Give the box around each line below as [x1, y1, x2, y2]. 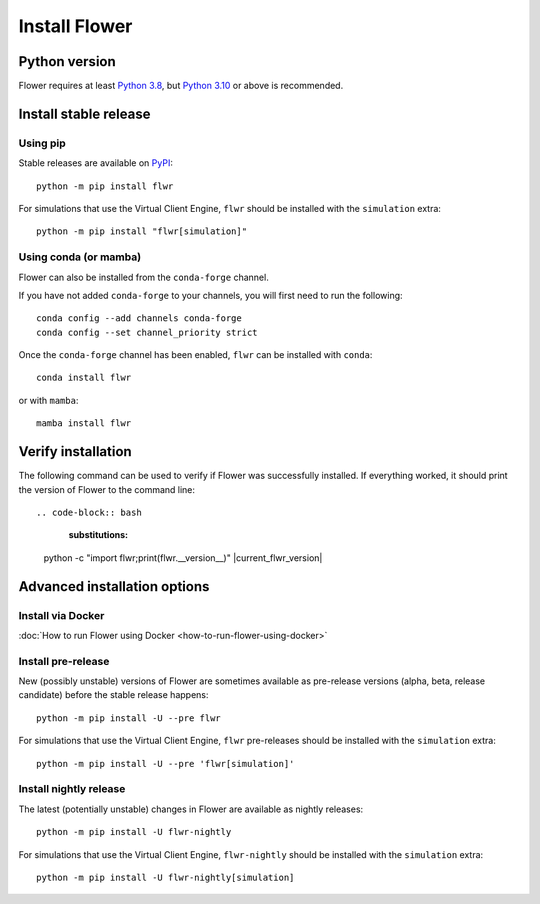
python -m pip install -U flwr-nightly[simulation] [36, 871, 295, 883]
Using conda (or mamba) [18, 250, 142, 264]
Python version [18, 53, 117, 70]
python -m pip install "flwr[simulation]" [36, 226, 248, 237]
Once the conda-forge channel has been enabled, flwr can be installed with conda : [18, 349, 373, 361]
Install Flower [18, 15, 133, 37]
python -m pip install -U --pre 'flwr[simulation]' [36, 758, 295, 769]
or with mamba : [18, 394, 79, 406]
